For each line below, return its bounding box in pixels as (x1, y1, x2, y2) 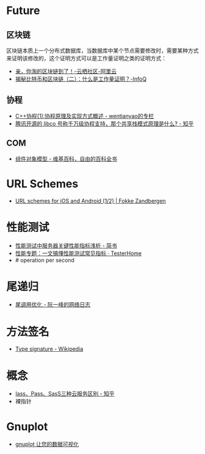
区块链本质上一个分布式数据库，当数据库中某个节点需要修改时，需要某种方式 (6, 47, 199, 54)
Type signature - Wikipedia (15, 345, 84, 352)
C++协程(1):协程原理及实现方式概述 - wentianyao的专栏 (15, 112, 154, 119)
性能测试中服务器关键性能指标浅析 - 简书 (15, 242, 118, 249)
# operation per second (15, 256, 75, 264)
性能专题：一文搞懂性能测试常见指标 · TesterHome (15, 249, 142, 257)
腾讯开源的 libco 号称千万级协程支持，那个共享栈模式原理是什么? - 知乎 (15, 120, 194, 127)
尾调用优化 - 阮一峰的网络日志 (15, 301, 91, 308)
